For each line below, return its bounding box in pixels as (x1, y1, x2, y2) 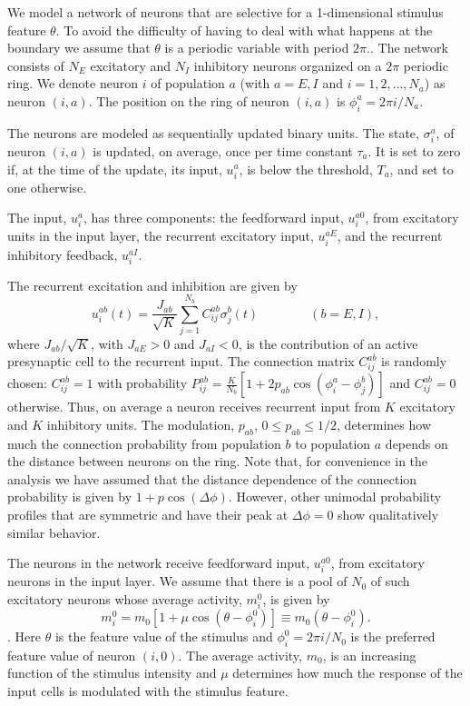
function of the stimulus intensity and (7, 663, 217, 682)
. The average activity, (178, 645, 302, 664)
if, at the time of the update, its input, (7, 159, 222, 178)
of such (370, 572, 410, 591)
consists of (7, 55, 64, 75)
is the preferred (350, 627, 436, 646)
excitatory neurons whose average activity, (7, 589, 242, 608)
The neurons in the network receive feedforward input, (7, 553, 310, 572)
